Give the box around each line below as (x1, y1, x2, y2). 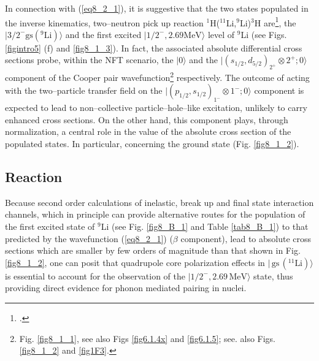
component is (254, 84, 304, 97)
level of (207, 28, 235, 40)
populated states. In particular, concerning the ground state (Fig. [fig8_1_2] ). (5, 137, 299, 150)
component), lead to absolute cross (180, 232, 312, 245)
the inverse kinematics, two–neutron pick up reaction (5, 16, 204, 29)
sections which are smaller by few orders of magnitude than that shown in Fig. (5, 244, 301, 257)
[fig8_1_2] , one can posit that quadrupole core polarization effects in (5, 256, 265, 268)
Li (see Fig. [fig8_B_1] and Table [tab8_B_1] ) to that (101, 220, 309, 233)
